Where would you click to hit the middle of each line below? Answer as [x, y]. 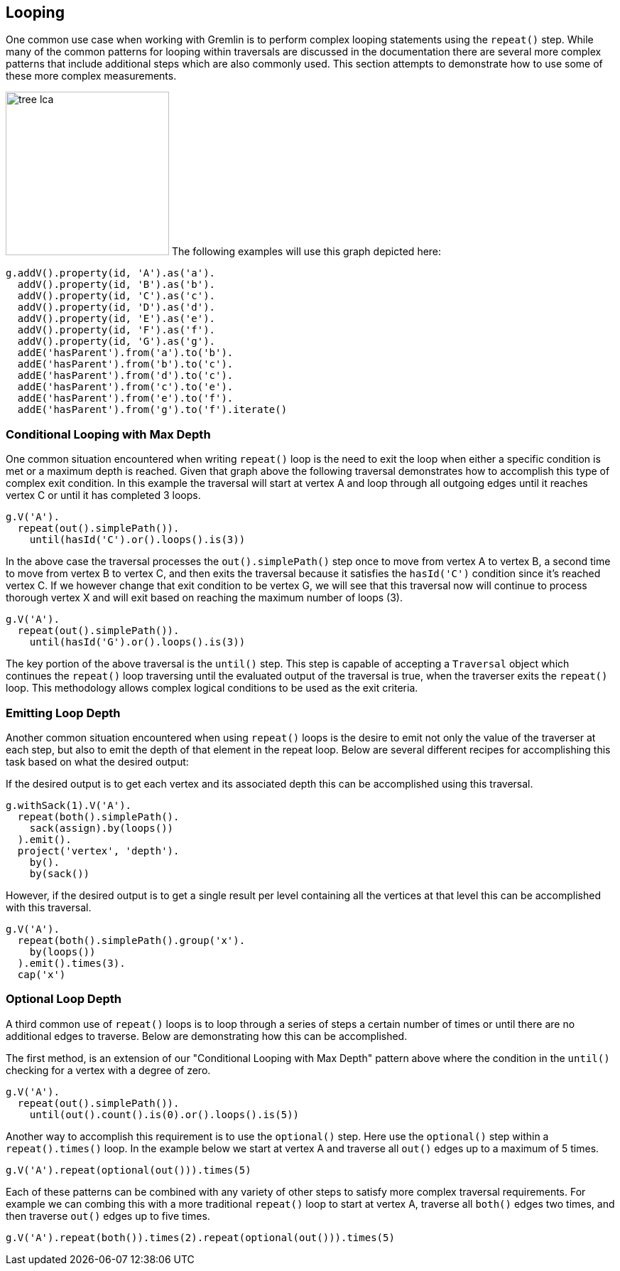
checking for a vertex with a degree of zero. [108, 1070]
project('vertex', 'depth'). [98, 851]
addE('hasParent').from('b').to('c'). [125, 364]
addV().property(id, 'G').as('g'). [116, 342]
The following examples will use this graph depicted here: [306, 252]
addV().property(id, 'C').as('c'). [116, 296]
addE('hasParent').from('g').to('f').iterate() [152, 410]
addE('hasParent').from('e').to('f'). [125, 398]
